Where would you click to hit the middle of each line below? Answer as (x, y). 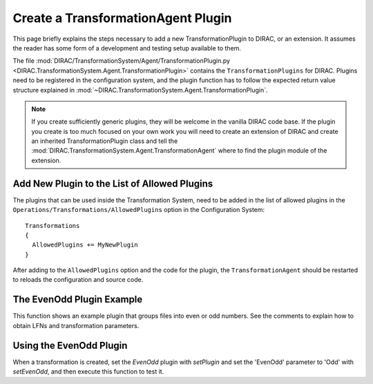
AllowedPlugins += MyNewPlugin (85, 245)
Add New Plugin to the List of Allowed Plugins (113, 183)
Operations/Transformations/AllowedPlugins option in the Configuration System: (139, 210)
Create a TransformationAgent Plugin (122, 18)
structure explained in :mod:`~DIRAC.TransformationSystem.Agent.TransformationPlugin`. (140, 90)
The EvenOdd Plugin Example (78, 299)
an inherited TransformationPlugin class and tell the (105, 141)
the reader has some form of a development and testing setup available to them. (127, 48)
